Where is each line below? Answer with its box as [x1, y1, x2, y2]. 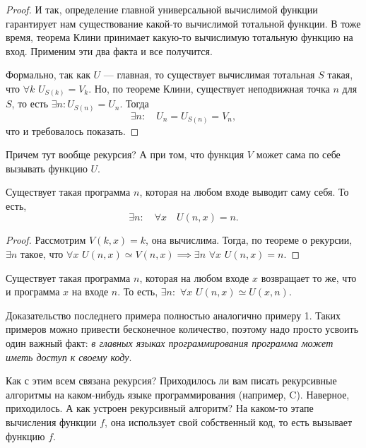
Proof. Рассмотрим [6, 232, 86, 247]
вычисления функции [6, 415, 97, 430]
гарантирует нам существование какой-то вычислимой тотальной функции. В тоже [6, 16, 361, 30]
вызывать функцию [6, 160, 88, 175]
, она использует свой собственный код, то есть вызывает [105, 415, 353, 430]
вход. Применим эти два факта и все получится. [6, 43, 213, 58]
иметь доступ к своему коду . [6, 349, 132, 364]
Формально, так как [6, 67, 90, 82]
